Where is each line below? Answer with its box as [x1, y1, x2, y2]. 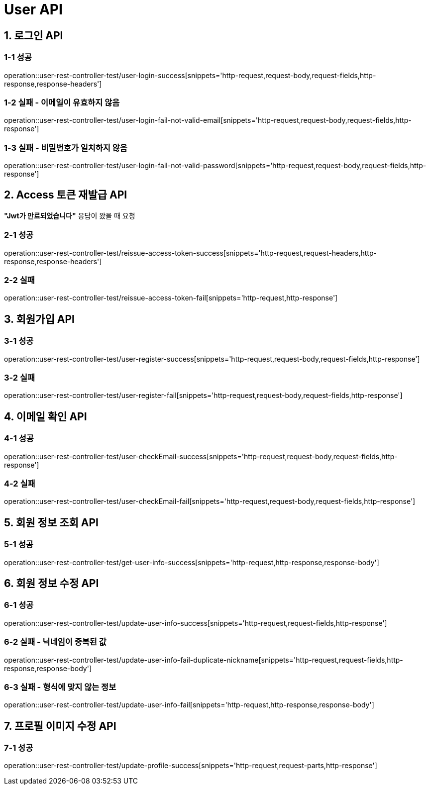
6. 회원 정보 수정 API [4, 577, 99, 590]
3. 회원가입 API [4, 312, 75, 325]
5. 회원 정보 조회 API [4, 516, 99, 529]
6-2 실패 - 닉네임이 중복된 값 [4, 637, 107, 647]
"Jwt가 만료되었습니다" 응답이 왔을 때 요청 [4, 211, 135, 220]
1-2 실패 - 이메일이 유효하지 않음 [4, 97, 120, 107]
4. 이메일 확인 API [4, 410, 87, 423]
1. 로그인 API [4, 29, 63, 42]
